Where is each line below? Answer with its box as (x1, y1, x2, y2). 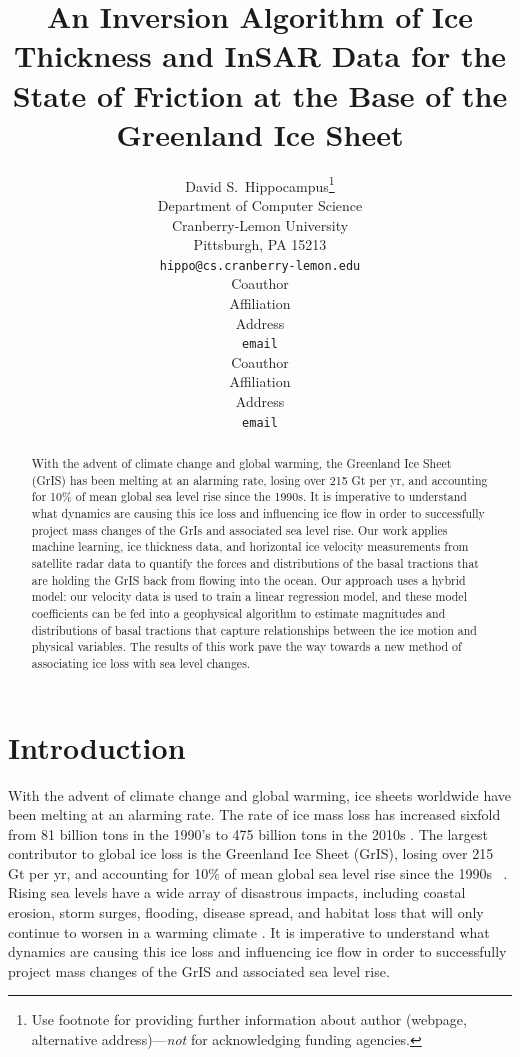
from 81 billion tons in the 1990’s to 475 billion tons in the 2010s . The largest (8, 823, 488, 844)
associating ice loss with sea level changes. (31, 654, 251, 671)
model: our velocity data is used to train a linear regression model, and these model (31, 588, 467, 605)
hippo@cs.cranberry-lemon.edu (159, 258, 361, 273)
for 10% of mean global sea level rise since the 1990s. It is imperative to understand (31, 488, 467, 505)
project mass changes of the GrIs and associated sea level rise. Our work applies (31, 521, 448, 538)
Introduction (8, 726, 186, 767)
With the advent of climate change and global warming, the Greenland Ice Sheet (31, 455, 452, 472)
